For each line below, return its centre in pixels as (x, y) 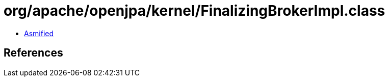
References (33, 53)
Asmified (39, 33)
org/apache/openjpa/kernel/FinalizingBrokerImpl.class (194, 11)
